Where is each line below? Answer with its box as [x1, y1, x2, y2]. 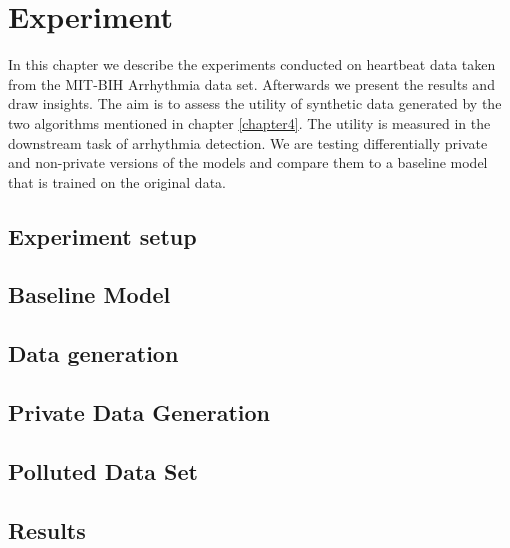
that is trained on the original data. [8, 171, 226, 192]
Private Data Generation [8, 397, 271, 428]
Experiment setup [8, 220, 197, 251]
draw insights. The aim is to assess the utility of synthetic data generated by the [8, 93, 502, 114]
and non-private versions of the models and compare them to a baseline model [8, 152, 488, 173]
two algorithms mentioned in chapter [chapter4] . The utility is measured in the [8, 112, 491, 133]
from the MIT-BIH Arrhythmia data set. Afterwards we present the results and [8, 73, 495, 94]
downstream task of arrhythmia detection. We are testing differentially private [8, 132, 488, 153]
